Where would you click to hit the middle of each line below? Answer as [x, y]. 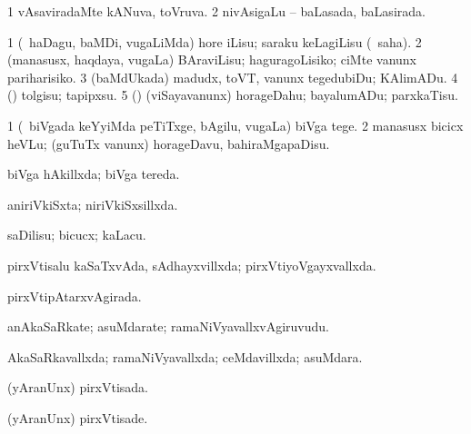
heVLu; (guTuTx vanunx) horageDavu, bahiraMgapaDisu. [169, 143]
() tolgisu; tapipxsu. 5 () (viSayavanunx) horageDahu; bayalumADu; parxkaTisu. [233, 95]
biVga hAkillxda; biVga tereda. [94, 174]
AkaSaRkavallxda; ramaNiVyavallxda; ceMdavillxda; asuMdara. [185, 356]
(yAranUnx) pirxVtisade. [78, 417]
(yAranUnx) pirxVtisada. [78, 387]
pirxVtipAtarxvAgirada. [75, 296]
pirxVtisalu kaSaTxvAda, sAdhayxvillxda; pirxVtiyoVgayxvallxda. [192, 265]
